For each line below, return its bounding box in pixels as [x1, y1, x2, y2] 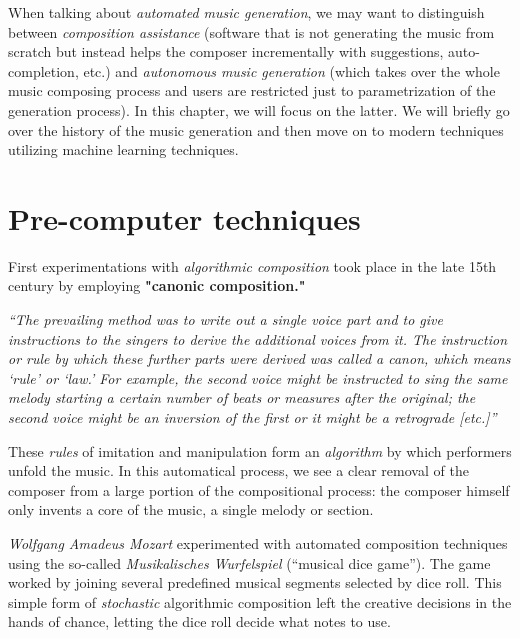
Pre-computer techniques [8, 197, 361, 238]
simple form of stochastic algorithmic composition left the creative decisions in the [8, 591, 512, 612]
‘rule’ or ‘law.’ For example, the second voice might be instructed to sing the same [8, 367, 508, 388]
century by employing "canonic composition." [8, 275, 306, 296]
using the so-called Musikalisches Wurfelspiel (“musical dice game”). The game [8, 552, 491, 573]
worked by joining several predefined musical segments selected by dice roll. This [8, 572, 502, 593]
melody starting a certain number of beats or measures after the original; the [8, 387, 476, 408]
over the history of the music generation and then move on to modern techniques [8, 119, 504, 140]
